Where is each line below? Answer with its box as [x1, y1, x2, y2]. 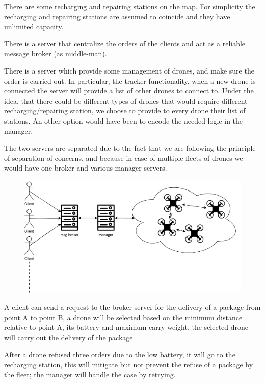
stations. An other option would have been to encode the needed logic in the [4, 115, 243, 126]
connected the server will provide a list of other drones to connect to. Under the [4, 85, 254, 96]
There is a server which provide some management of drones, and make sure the [4, 65, 254, 76]
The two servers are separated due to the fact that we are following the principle [4, 142, 256, 153]
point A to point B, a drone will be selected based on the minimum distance [4, 312, 243, 322]
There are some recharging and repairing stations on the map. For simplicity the [4, 1, 255, 11]
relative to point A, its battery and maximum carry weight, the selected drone [4, 322, 249, 332]
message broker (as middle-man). [4, 48, 107, 59]
